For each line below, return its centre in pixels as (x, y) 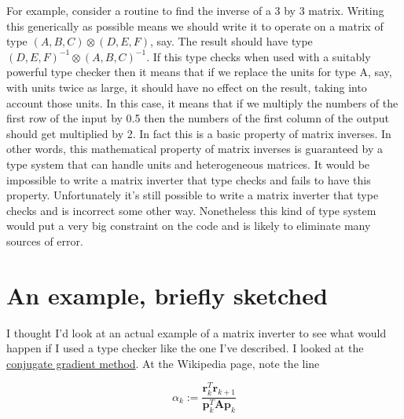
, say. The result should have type (231, 41)
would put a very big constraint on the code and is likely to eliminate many (189, 226)
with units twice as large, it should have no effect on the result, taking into (187, 87)
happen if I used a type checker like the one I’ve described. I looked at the (185, 348)
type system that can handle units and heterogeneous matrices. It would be (188, 164)
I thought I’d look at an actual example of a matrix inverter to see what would (196, 332)
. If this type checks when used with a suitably (259, 56)
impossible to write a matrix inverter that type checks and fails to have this (189, 179)
